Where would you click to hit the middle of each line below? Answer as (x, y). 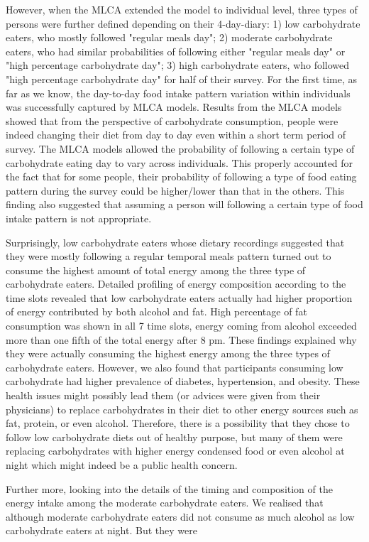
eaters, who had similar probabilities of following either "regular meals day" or (176, 51)
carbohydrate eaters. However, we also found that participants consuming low (175, 367)
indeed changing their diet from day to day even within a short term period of (176, 135)
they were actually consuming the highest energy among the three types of (168, 353)
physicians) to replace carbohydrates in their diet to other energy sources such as (182, 409)
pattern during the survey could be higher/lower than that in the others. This (175, 190)
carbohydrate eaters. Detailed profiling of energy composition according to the (176, 284)
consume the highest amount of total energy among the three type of (156, 270)
